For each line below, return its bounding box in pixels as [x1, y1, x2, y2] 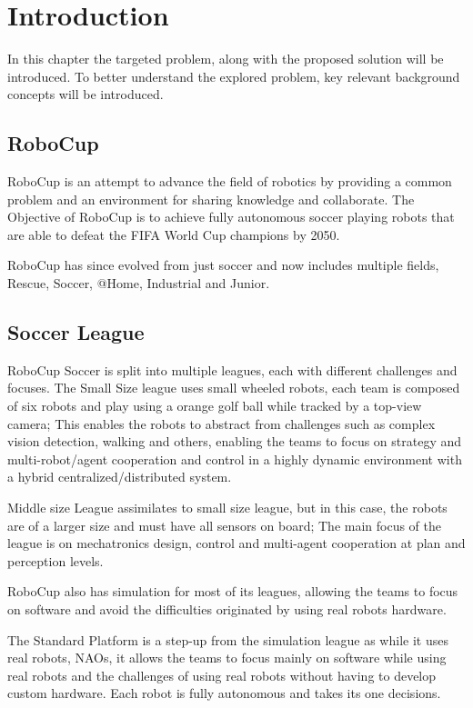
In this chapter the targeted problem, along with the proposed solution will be [7, 49, 444, 68]
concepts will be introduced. [7, 85, 164, 104]
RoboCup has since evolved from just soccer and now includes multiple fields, [7, 255, 439, 274]
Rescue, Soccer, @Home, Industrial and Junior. [7, 274, 270, 293]
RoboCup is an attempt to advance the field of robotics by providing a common [7, 172, 452, 191]
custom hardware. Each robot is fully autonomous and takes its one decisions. [7, 683, 441, 703]
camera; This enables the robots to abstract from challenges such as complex [7, 414, 436, 433]
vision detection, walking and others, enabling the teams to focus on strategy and [7, 432, 462, 451]
